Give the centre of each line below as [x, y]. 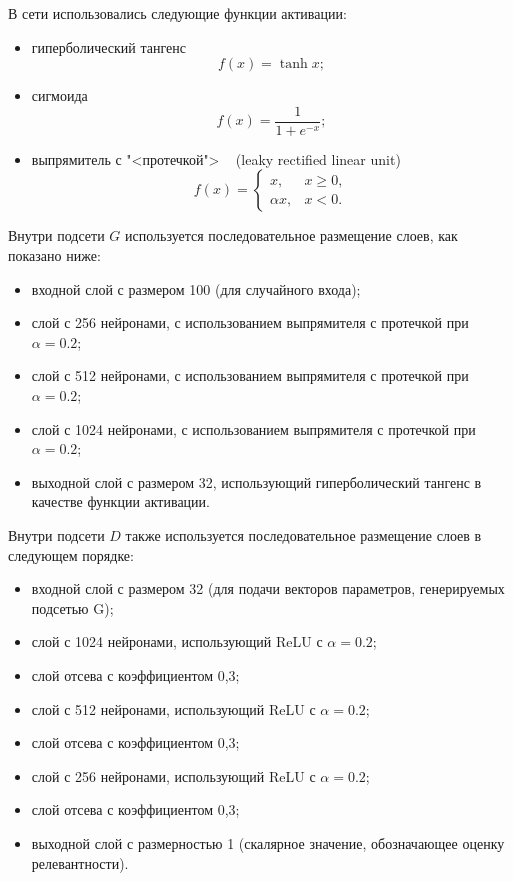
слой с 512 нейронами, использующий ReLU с [173, 708]
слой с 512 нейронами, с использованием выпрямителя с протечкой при [250, 375]
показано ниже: [54, 255]
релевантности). [80, 862]
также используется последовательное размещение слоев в [303, 534]
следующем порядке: [71, 554]
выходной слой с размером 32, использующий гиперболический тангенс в [256, 481]
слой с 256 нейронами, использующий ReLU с [173, 775]
